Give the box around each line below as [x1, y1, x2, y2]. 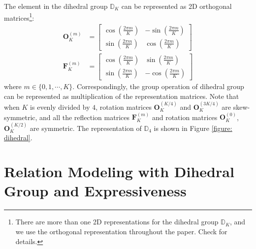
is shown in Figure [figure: [154, 123, 232, 133]
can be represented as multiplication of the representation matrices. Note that [4, 91, 239, 101]
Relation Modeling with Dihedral [4, 161, 234, 182]
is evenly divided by [30, 102, 90, 112]
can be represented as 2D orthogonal [121, 1, 232, 11]
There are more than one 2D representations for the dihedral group [15, 217, 219, 227]
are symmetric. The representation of [30, 123, 142, 133]
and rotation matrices [152, 112, 218, 122]
